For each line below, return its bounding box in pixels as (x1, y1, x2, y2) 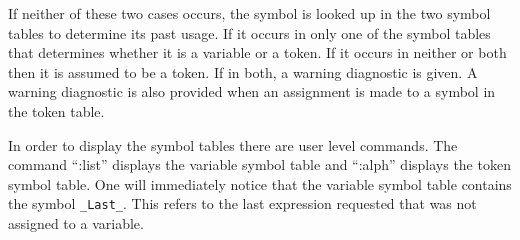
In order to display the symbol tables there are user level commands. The (8, 134, 458, 155)
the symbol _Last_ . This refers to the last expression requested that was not (8, 193, 477, 214)
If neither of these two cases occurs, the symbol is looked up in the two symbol (8, 3, 491, 23)
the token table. (8, 100, 105, 121)
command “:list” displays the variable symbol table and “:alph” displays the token (8, 154, 511, 175)
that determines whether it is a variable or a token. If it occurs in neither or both (8, 42, 507, 63)
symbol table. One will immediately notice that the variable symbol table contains (8, 173, 512, 194)
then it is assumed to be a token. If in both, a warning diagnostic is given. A (8, 61, 478, 82)
